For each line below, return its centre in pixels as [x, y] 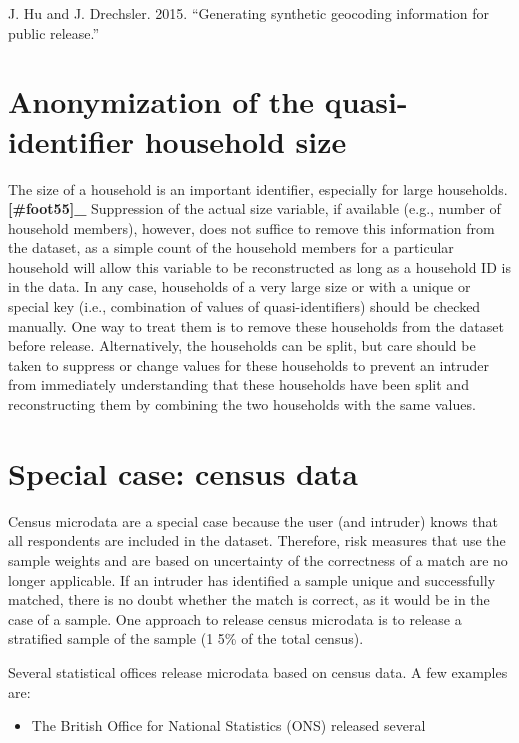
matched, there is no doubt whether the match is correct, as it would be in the [249, 599]
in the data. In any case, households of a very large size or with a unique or [239, 286]
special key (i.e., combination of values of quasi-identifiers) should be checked [244, 306]
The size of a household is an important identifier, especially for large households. [258, 188]
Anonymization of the [161, 101]
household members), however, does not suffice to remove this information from [251, 227]
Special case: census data [183, 472]
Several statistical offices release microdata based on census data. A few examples [258, 671]
